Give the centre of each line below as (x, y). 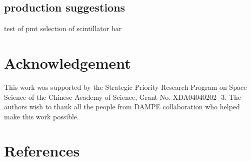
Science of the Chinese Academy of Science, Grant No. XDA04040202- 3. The (123, 97)
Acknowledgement (67, 62)
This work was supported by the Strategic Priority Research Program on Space (125, 87)
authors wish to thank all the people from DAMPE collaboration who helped (122, 107)
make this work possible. (41, 116)
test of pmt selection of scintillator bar (63, 28)
